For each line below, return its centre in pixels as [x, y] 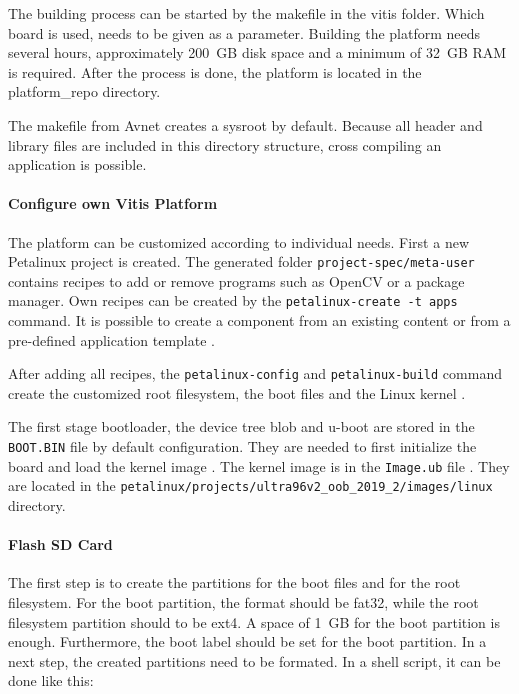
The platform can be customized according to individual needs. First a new [238, 241]
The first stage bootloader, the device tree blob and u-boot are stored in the [241, 426]
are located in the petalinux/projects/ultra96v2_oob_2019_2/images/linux [250, 485]
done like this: [51, 680]
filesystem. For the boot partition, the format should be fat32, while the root [243, 602]
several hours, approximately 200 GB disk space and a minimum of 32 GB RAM [257, 52]
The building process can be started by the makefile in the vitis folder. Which [246, 13]
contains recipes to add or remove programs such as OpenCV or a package [236, 280]
